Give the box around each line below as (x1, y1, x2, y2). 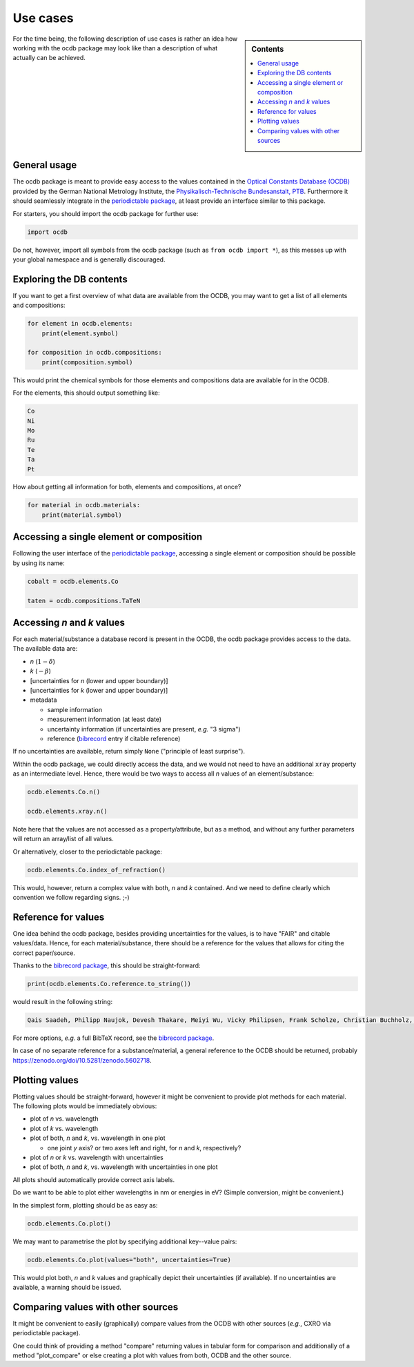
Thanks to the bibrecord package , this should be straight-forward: (12, 961, 201, 970)
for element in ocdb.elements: (27, 319, 134, 328)
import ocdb (27, 228, 68, 236)
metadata (30, 696, 57, 704)
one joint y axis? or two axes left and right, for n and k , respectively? (47, 1143, 241, 1152)
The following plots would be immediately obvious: (12, 1102, 157, 1110)
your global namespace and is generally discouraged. (12, 255, 166, 264)
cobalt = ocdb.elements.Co (27, 577, 119, 585)
